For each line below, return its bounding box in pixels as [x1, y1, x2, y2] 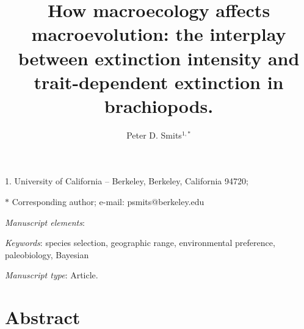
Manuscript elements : [5, 215, 85, 228]
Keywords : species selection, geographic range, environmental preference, [5, 236, 275, 249]
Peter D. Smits [126, 128, 182, 141]
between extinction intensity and [18, 45, 300, 70]
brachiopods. [104, 93, 214, 118]
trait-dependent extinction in [34, 69, 284, 94]
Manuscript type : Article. [5, 269, 98, 281]
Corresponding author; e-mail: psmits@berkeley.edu [12, 195, 204, 208]
